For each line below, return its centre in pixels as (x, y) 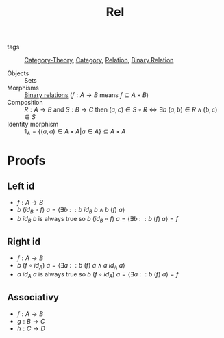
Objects (18, 73)
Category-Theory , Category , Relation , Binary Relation (99, 60)
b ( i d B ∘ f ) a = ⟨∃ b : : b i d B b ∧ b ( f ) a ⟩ (71, 210)
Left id (21, 186)
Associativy (33, 297)
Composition (25, 103)
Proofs (26, 161)
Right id (24, 241)
